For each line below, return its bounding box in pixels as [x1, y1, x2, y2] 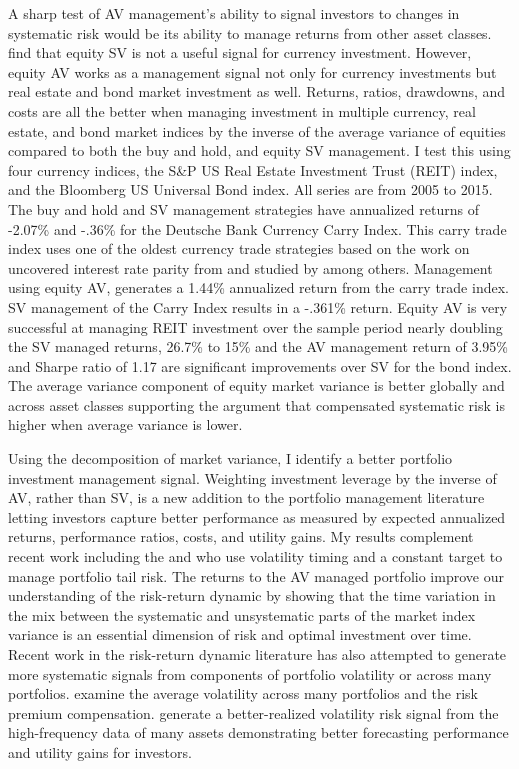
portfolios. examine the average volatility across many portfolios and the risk [8, 683, 478, 704]
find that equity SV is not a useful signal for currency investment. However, [8, 42, 472, 63]
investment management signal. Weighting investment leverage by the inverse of [8, 467, 497, 488]
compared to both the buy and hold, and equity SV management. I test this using [8, 140, 511, 161]
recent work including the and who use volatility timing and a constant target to [8, 546, 503, 567]
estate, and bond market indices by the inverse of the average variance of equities [8, 120, 506, 141]
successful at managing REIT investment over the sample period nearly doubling [8, 316, 503, 337]
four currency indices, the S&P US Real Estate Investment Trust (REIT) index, [8, 159, 498, 180]
